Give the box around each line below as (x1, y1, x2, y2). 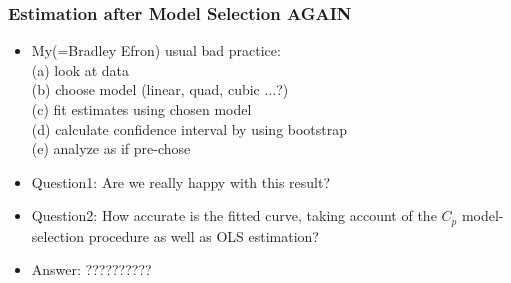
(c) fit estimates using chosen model (31, 99, 252, 119)
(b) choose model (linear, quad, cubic (31, 79, 260, 100)
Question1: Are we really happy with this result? (31, 171, 331, 192)
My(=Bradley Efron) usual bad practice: (31, 40, 281, 61)
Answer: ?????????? (31, 259, 152, 280)
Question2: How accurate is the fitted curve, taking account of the (31, 205, 437, 226)
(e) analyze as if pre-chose (31, 138, 191, 159)
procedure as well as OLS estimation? (88, 225, 319, 246)
